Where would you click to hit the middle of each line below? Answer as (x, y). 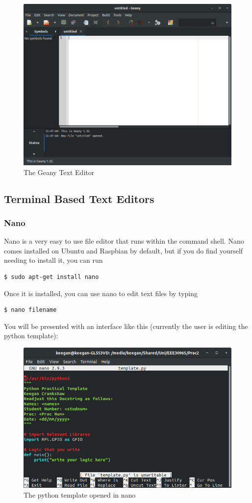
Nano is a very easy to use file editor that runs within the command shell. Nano (124, 241)
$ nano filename (30, 310)
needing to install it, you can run (53, 260)
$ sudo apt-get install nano (51, 277)
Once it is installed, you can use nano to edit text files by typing (101, 293)
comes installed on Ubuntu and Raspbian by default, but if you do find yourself (124, 250)
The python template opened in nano (80, 495)
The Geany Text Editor (59, 172)
